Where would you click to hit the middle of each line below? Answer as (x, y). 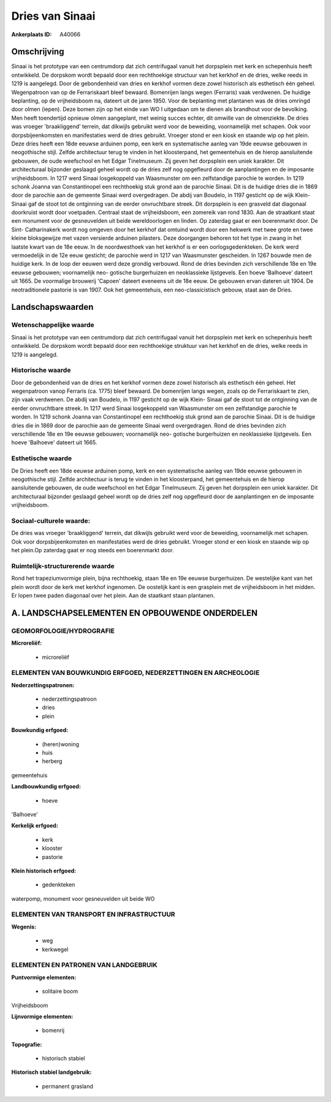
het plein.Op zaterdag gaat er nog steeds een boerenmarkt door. (93, 550)
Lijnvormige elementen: (42, 1016)
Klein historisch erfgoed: (44, 871)
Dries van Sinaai (53, 16)
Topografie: (27, 1044)
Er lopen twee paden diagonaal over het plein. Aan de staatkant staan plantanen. (113, 595)
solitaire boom (60, 992)
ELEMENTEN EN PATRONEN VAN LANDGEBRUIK (84, 965)
